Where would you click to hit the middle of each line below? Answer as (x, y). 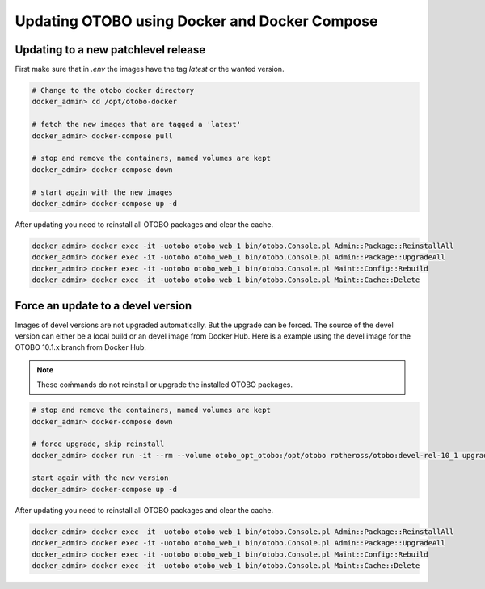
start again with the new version (100, 478)
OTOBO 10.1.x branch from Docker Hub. (81, 347)
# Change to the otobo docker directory (113, 90)
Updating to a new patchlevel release (110, 50)
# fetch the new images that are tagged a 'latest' (137, 124)
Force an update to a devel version (103, 306)
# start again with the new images (102, 192)
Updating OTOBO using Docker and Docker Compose (196, 21)
